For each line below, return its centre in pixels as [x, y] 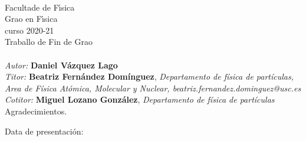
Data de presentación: [44, 131]
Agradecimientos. [36, 111]
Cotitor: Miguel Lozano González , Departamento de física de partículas [140, 99]
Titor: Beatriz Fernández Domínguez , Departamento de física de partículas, [149, 76]
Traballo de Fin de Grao [49, 42]
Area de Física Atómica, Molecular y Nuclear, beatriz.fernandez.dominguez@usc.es [153, 88]
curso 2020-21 [29, 30]
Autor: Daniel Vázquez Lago [61, 65]
